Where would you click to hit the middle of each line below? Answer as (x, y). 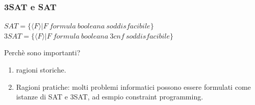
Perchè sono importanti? (42, 52)
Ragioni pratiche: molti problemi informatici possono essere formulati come (133, 86)
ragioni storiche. (41, 69)
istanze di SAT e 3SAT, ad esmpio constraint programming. (110, 97)
